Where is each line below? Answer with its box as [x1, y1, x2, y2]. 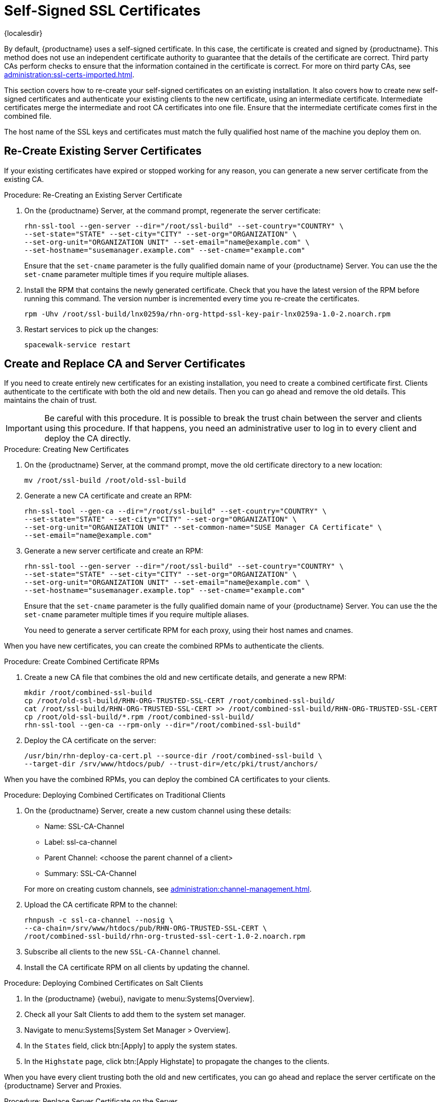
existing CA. [4, 174, 44, 183]
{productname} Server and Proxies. [4, 1081, 122, 1090]
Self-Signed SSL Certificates [4, 2, 201, 19]
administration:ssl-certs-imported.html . [4, 70, 134, 79]
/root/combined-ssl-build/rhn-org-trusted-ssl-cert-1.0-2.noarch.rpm [24, 932, 306, 941]
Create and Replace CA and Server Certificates [4, 357, 245, 371]
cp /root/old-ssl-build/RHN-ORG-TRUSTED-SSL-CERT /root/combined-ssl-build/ [24, 697, 335, 705]
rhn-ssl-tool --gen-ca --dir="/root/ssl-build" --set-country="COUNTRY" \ [24, 507, 327, 516]
